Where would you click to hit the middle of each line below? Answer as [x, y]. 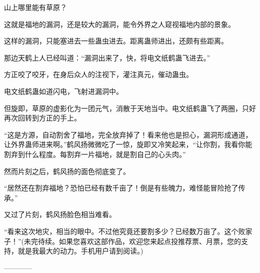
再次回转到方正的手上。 [42, 118]
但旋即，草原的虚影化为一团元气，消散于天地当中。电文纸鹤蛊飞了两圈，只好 [130, 108]
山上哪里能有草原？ [35, 7]
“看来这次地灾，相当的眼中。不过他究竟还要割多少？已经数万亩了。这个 [121, 231]
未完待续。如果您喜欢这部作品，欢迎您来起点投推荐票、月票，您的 [133, 241]
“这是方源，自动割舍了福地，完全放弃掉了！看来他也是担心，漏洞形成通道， [128, 134]
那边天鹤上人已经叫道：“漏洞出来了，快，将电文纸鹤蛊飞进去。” [107, 57]
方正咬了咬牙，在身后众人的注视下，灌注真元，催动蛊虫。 [98, 74]
